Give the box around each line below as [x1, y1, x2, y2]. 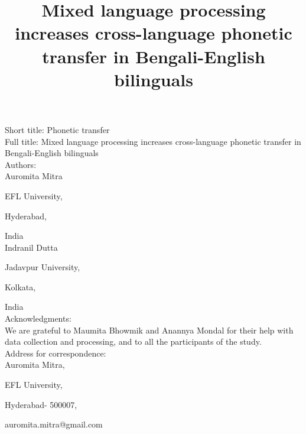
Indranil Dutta [5, 241, 58, 253]
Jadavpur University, [5, 261, 80, 273]
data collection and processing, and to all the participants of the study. [5, 335, 262, 348]
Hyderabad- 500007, [5, 398, 77, 410]
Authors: [5, 158, 37, 170]
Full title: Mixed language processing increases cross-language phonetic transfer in [5, 135, 301, 147]
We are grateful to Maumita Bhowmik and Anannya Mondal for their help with [5, 323, 294, 336]
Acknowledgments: [5, 312, 71, 325]
